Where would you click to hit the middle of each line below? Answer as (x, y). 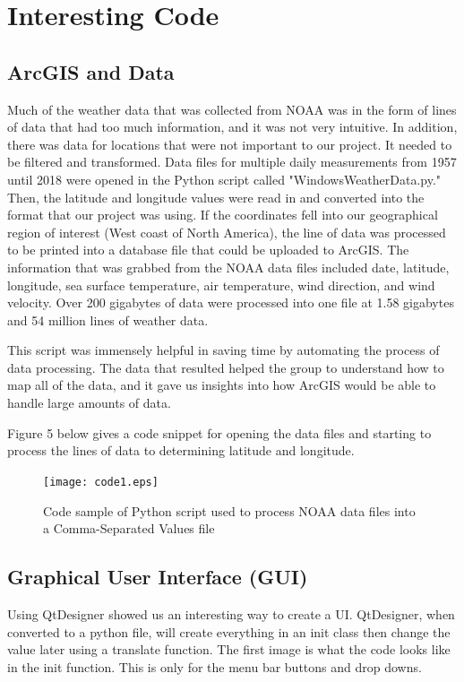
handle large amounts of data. (89, 403)
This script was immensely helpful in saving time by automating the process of (223, 350)
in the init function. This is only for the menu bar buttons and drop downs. (215, 666)
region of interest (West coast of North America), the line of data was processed (227, 232)
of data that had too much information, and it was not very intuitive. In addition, (232, 127)
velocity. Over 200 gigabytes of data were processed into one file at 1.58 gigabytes (231, 302)
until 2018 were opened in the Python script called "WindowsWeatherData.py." (224, 179)
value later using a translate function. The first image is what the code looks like (229, 649)
